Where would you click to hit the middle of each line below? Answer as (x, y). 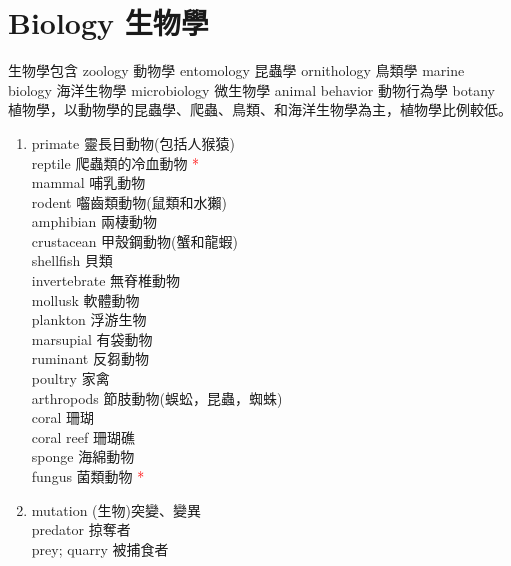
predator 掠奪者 (81, 529)
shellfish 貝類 (72, 260)
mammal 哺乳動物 (88, 182)
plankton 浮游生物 (89, 319)
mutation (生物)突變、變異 (116, 509)
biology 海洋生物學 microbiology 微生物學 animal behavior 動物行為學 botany (252, 89)
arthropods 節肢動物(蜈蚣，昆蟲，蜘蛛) (157, 397)
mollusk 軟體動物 (85, 299)
